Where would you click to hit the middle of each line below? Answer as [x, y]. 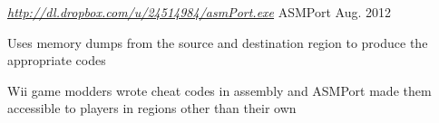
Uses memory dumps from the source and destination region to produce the [218, 42]
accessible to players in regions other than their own [152, 108]
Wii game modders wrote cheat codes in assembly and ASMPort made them [219, 90]
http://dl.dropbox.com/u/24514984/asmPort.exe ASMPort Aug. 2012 [200, 12]
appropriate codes [57, 60]
